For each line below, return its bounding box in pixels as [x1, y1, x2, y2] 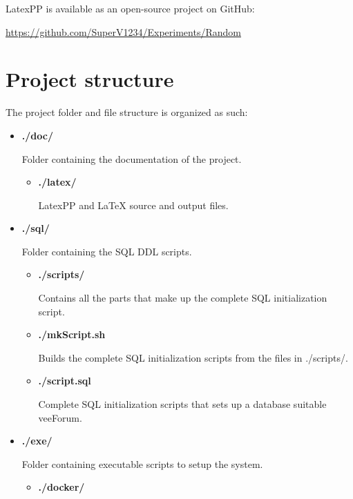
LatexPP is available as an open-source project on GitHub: [6, 1, 255, 15]
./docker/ [38, 480, 85, 494]
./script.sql [38, 373, 91, 388]
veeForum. [38, 410, 82, 424]
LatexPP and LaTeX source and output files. [38, 197, 229, 212]
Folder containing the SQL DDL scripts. [21, 244, 192, 258]
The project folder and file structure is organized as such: [6, 105, 248, 119]
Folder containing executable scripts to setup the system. [21, 456, 263, 471]
